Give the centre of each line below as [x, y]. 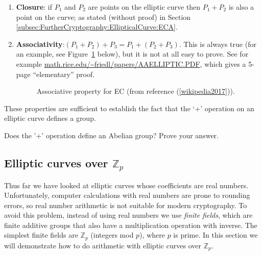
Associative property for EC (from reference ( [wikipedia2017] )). [136, 91]
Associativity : [40, 44]
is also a [241, 7]
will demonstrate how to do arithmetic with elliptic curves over [103, 245]
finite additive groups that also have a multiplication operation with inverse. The [131, 225]
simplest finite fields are [41, 235]
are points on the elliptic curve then [144, 7]
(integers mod [112, 235]
